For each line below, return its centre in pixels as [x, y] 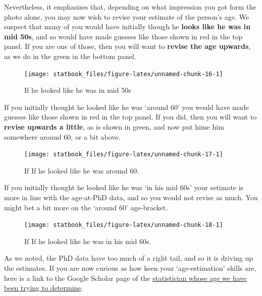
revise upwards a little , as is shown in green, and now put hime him [114, 127]
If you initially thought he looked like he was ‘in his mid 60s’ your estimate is [124, 187]
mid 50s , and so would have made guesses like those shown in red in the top [123, 36]
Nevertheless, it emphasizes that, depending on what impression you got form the [130, 7]
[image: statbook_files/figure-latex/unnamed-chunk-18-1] [124, 225]
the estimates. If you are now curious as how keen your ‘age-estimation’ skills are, [130, 268]
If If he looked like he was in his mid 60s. [88, 241]
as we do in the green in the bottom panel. [70, 56]
